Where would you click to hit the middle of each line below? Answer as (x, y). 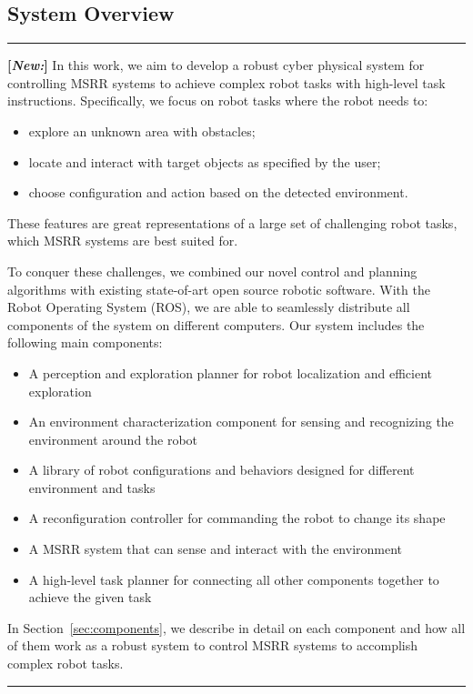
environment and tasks (92, 487)
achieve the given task (90, 597)
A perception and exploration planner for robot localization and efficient (230, 372)
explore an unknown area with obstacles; (142, 131)
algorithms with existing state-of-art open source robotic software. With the (219, 289)
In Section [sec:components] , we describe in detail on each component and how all (236, 627)
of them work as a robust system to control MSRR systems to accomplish (212, 645)
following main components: (85, 342)
